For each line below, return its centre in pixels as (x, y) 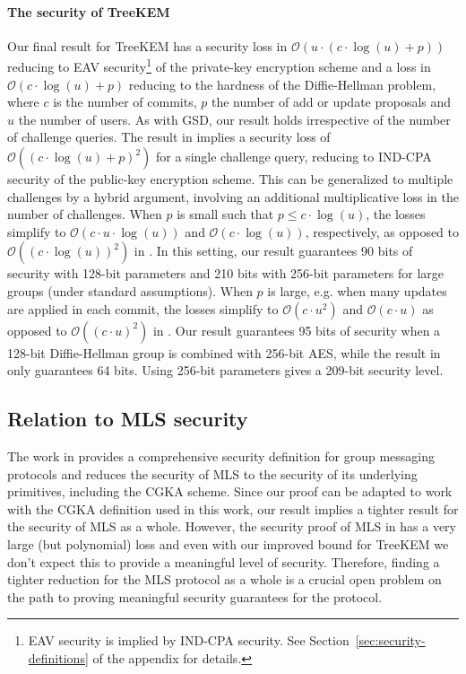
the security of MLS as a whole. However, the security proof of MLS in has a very (232, 526)
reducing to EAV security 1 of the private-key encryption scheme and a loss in (219, 66)
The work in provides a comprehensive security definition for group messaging (221, 455)
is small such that (225, 214)
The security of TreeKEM (89, 11)
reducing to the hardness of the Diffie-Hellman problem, (282, 84)
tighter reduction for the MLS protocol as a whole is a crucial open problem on (224, 579)
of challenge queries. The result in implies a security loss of (169, 137)
